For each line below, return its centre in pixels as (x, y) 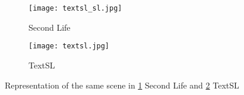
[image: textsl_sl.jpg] (75, 8)
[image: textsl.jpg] (69, 46)
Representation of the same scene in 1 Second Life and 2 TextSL (122, 85)
